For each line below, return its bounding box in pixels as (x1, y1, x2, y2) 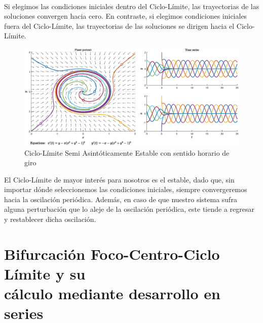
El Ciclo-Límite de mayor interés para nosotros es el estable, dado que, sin (4, 174, 235, 184)
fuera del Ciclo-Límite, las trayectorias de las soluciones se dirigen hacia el (4, 20, 235, 31)
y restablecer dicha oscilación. (4, 214, 96, 224)
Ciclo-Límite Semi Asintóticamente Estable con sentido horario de (24, 147, 230, 158)
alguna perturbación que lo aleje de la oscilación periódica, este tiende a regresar (4, 204, 254, 214)
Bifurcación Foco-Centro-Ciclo (4, 243, 220, 264)
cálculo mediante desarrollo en (4, 283, 220, 304)
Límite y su (4, 263, 86, 284)
